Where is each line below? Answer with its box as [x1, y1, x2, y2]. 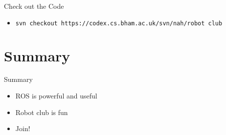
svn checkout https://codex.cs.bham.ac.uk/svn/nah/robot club [15, 19, 223, 27]
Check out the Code [4, 1, 64, 11]
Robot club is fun [15, 107, 68, 117]
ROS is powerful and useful [15, 90, 97, 100]
